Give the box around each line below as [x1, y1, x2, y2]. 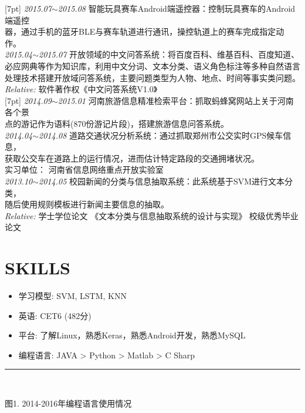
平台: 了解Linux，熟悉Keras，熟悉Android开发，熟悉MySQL [18, 329, 246, 341]
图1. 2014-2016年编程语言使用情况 [5, 397, 132, 409]
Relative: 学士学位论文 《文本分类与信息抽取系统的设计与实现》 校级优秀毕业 [5, 209, 299, 221]
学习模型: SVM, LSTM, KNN [18, 290, 127, 301]
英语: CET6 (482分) [18, 309, 91, 321]
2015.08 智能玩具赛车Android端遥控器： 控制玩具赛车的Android [57, 2, 296, 14]
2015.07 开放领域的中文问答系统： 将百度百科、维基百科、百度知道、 [39, 48, 299, 61]
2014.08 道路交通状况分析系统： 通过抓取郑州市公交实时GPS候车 [39, 129, 283, 141]
